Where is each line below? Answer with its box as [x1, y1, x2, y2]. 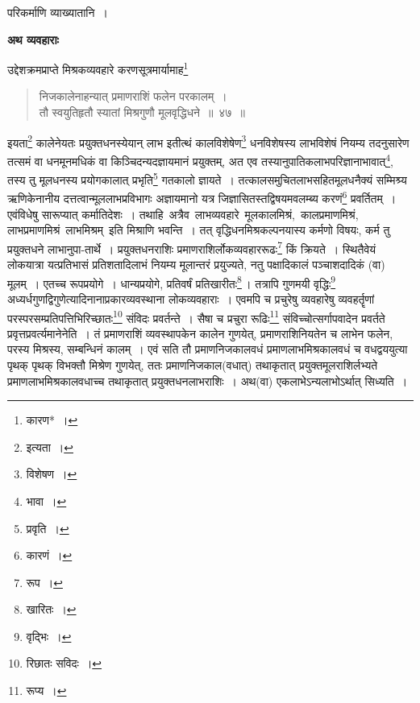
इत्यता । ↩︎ [26, 438, 73, 455]
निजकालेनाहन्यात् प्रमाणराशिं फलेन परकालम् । [39, 88, 227, 105]
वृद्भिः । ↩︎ [26, 627, 72, 644]
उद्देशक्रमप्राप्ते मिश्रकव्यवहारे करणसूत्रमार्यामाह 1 [7, 59, 189, 77]
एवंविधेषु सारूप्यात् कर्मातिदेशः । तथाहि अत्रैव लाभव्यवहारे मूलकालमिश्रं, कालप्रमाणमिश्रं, [7, 205, 359, 222]
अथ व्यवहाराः [7, 31, 59, 48]
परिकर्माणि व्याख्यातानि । [7, 4, 108, 20]
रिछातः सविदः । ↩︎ [26, 655, 102, 672]
